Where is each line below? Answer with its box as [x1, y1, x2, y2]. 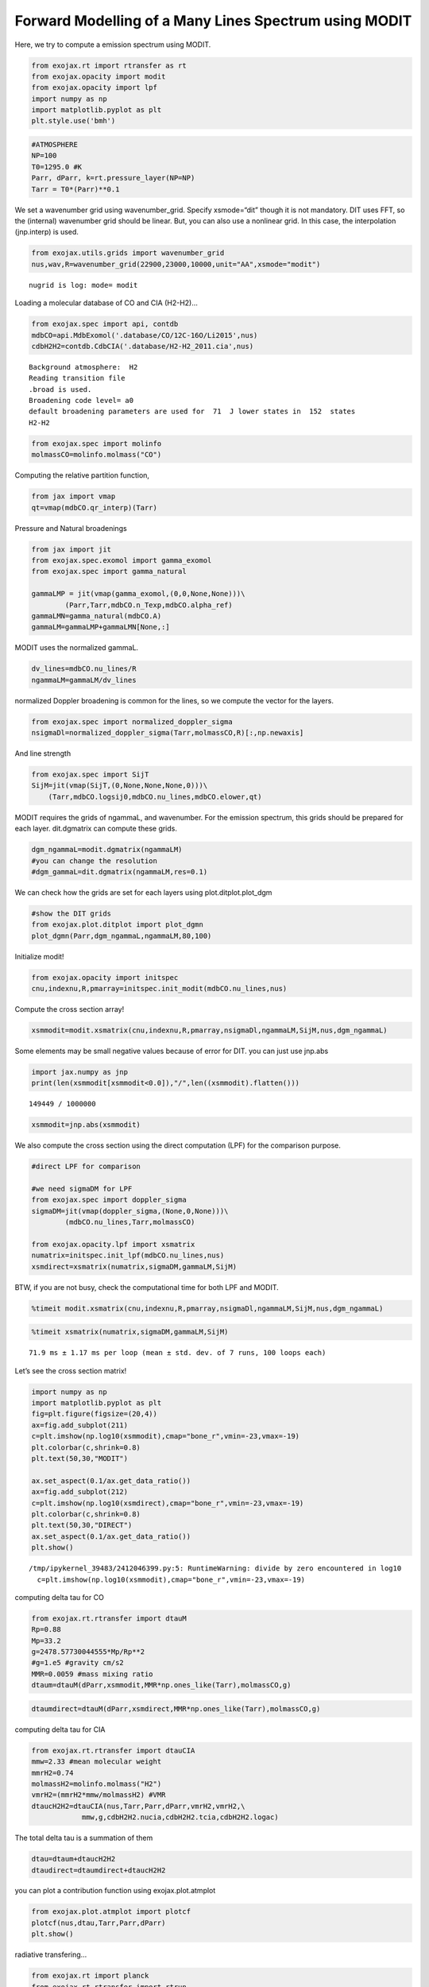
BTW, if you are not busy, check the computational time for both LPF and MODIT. [14, 1282, 280, 1292]
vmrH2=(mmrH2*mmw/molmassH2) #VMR [31, 1791, 166, 1799]
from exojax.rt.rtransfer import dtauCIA [31, 1745, 195, 1755]
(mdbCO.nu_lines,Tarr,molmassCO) [64, 1218, 195, 1227]
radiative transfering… [14, 1950, 87, 1959]
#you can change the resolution [31, 856, 158, 866]
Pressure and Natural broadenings [14, 523, 127, 533]
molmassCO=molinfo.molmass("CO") [31, 450, 162, 459]
